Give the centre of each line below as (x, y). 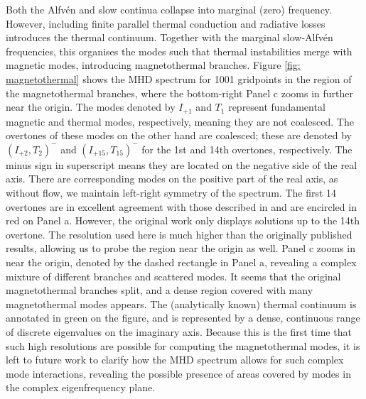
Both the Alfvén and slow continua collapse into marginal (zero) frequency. (169, 9)
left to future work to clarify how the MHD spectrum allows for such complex (175, 360)
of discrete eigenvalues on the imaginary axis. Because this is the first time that (179, 331)
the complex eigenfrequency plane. (81, 387)
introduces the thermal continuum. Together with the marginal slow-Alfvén (169, 37)
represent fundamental (277, 107)
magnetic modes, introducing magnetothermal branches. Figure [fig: (153, 65)
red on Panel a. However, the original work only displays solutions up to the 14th (183, 220)
